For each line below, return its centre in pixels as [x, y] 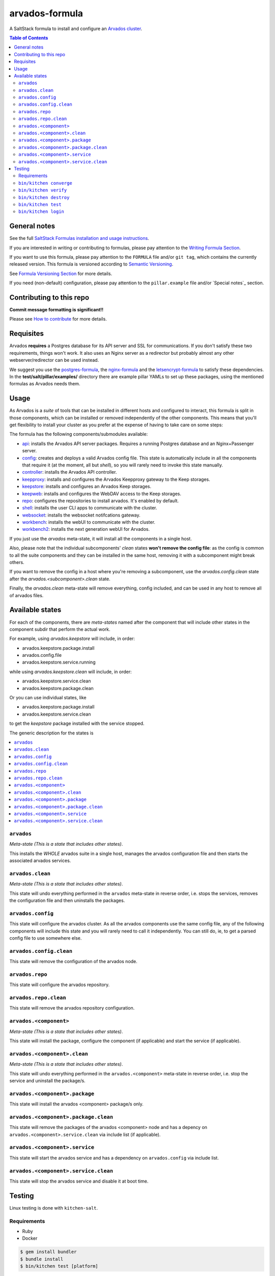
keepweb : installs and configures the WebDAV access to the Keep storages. [102, 494]
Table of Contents [29, 38]
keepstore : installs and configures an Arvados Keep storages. [87, 486]
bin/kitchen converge [45, 183]
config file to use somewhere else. [46, 938]
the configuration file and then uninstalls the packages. [67, 900]
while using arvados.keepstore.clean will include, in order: [71, 672]
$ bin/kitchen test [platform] [59, 1266]
